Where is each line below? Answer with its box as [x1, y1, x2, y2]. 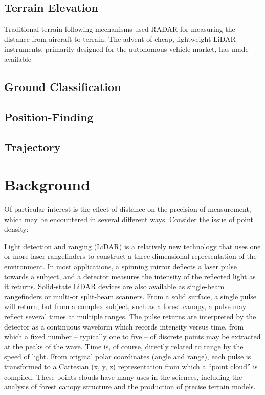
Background [4, 174, 91, 195]
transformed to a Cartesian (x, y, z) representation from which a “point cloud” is [4, 361, 258, 371]
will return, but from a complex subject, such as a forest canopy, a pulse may [4, 301, 247, 312]
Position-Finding [4, 108, 94, 124]
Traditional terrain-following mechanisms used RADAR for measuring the [4, 24, 235, 34]
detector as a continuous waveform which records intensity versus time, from [4, 321, 244, 332]
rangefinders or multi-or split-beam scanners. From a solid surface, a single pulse [4, 291, 257, 301]
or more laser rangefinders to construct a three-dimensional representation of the [4, 251, 257, 261]
